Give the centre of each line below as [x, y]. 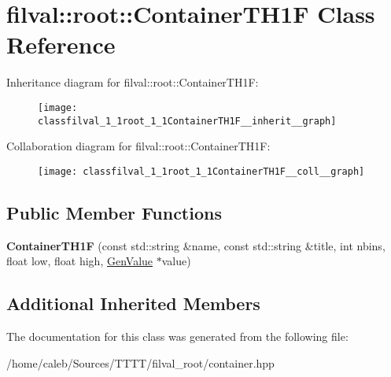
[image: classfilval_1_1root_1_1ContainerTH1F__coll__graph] [201, 171]
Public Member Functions [114, 212]
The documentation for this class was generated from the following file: [177, 336]
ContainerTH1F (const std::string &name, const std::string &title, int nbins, [196, 245]
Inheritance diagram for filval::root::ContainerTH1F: [133, 82]
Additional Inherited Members [133, 303]
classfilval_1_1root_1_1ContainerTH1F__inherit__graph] [187, 121]
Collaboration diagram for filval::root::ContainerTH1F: [138, 146]
